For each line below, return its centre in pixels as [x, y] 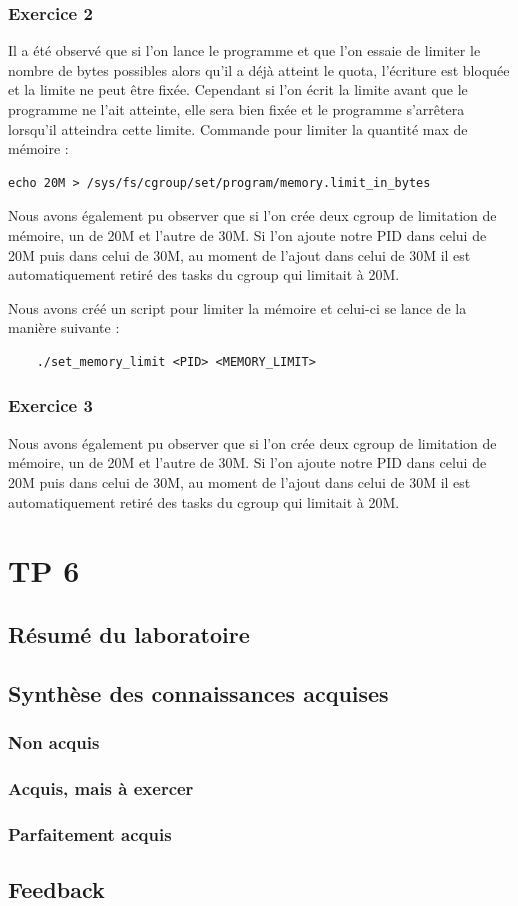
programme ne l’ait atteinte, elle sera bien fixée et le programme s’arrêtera [236, 109]
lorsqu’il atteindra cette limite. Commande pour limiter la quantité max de [238, 128]
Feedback [56, 888]
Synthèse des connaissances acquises [198, 692]
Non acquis [54, 741]
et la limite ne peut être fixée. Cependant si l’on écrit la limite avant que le [238, 89]
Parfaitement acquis [90, 833]
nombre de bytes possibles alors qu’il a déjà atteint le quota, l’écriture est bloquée [259, 69]
